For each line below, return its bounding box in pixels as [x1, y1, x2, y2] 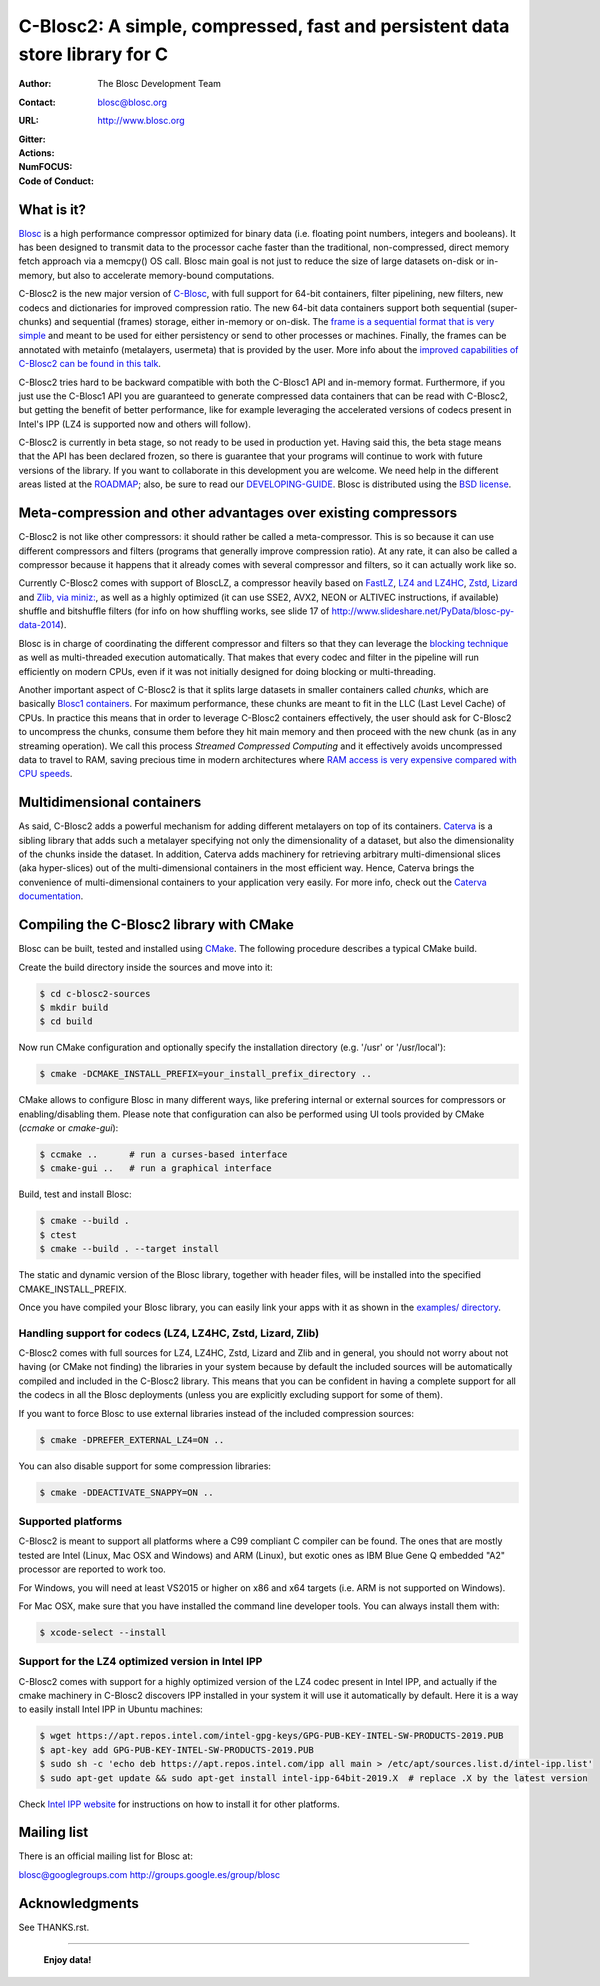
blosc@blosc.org [97, 96, 168, 108]
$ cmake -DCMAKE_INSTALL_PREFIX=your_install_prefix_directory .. [39, 1068, 372, 1080]
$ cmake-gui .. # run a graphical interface [39, 1163, 272, 1174]
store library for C [18, 43, 169, 65]
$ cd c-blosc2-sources [39, 988, 151, 999]
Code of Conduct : [18, 175, 95, 187]
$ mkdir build [39, 1001, 109, 1013]
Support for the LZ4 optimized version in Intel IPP [18, 1655, 263, 1669]
